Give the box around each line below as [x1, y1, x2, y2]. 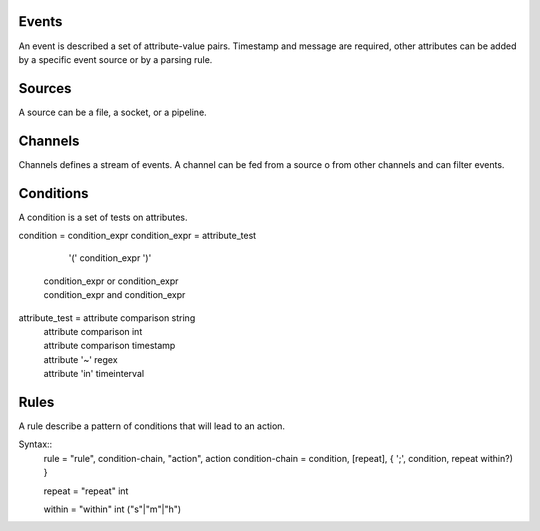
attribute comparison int [43, 325, 143, 337]
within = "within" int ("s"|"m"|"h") [43, 503, 182, 515]
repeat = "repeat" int [43, 485, 129, 497]
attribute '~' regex [43, 353, 119, 365]
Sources [18, 80, 72, 97]
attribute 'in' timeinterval [43, 368, 145, 380]
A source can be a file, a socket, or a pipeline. [18, 106, 207, 118]
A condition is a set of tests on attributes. [18, 211, 188, 223]
